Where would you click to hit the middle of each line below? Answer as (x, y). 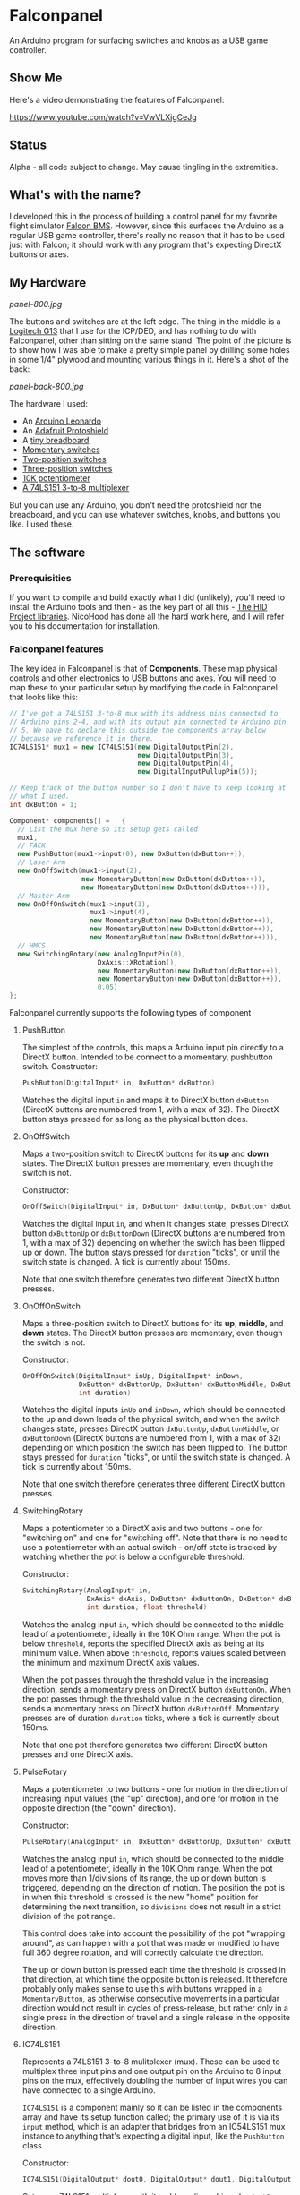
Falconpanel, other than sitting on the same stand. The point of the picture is (150, 340)
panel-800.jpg (36, 304)
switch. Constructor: (60, 1067)
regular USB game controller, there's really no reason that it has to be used (147, 236)
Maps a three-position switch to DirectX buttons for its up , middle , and (153, 1323)
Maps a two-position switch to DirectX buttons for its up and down (145, 1153)
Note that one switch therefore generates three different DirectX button (153, 1484)
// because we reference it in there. (81, 738)
